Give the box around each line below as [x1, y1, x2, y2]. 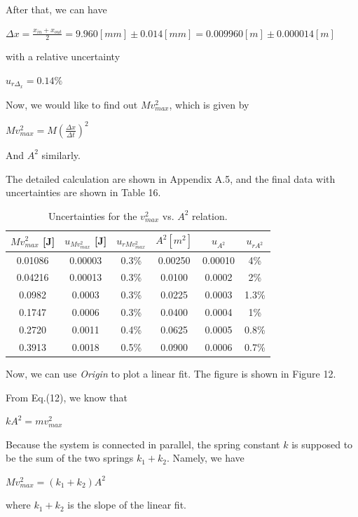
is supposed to [291, 436, 353, 451]
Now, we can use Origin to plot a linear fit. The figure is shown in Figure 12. [6, 366, 336, 380]
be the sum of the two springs [6, 450, 134, 465]
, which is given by [169, 97, 249, 111]
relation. [192, 208, 228, 223]
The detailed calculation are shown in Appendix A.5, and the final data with [6, 171, 336, 186]
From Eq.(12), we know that [6, 390, 128, 404]
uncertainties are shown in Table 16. [6, 185, 161, 200]
